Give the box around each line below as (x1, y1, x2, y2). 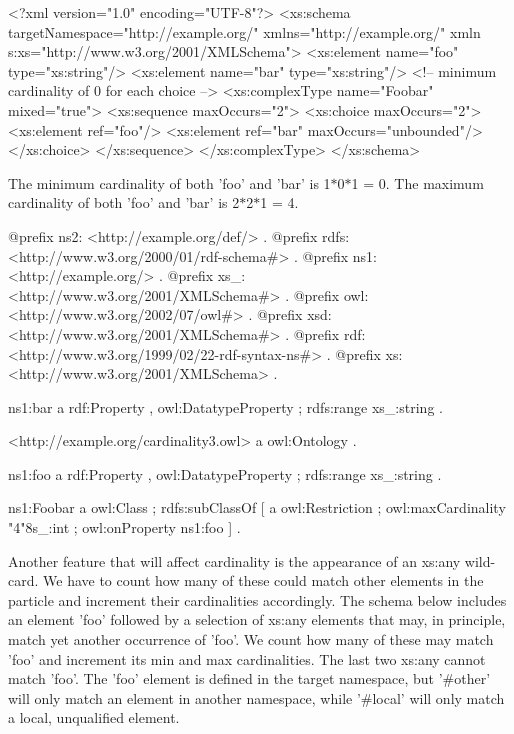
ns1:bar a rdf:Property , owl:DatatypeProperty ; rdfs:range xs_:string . (8, 396, 443, 417)
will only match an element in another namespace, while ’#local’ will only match (8, 687, 505, 708)
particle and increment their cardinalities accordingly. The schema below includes (8, 589, 507, 610)
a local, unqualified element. (8, 707, 180, 728)
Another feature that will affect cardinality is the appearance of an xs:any (8, 550, 461, 571)
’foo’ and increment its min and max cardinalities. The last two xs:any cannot (8, 648, 486, 669)
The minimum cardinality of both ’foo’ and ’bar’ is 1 (8, 172, 331, 193)
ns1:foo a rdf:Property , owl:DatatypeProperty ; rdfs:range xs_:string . (8, 463, 442, 484)
